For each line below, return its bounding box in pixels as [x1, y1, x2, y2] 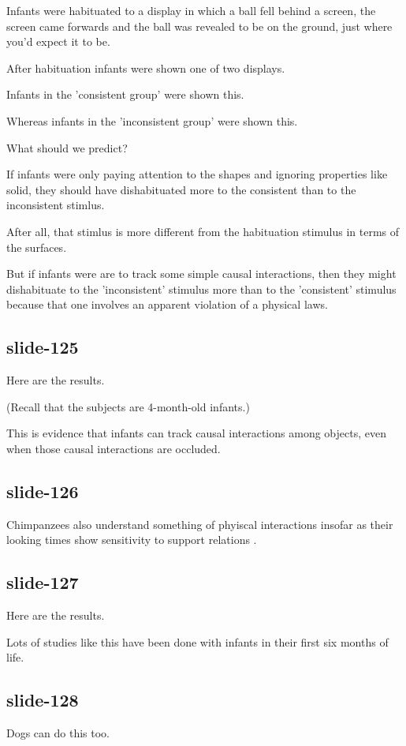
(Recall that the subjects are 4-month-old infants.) [6, 398, 250, 414]
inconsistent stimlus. [6, 197, 105, 213]
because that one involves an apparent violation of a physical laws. [6, 296, 328, 313]
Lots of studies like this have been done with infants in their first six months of [6, 633, 389, 650]
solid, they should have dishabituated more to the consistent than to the [6, 181, 356, 197]
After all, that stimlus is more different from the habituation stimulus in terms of [6, 223, 400, 239]
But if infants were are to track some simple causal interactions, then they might [6, 265, 397, 282]
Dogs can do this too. [6, 725, 110, 741]
